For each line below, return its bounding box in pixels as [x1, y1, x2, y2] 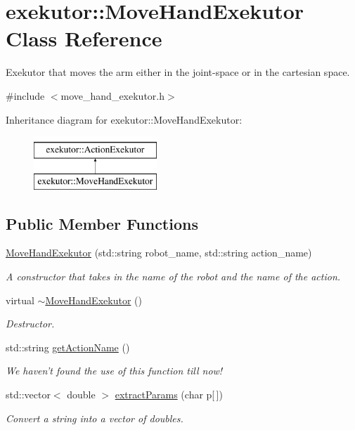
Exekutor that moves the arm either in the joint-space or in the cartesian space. [6, 65, 350, 79]
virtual [6, 292, 34, 307]
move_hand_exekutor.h [60, 88, 165, 103]
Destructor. [6, 316, 55, 331]
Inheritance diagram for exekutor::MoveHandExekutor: [6, 112, 243, 126]
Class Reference [6, 24, 162, 53]
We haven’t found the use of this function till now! [6, 363, 223, 378]
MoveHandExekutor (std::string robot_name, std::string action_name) [6, 245, 312, 260]
